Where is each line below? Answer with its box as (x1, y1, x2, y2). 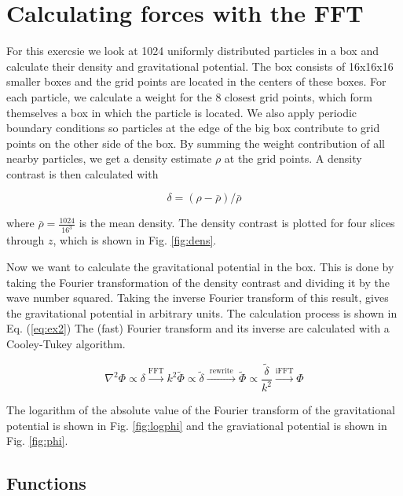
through (6, 232, 45, 248)
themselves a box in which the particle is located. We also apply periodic (6, 104, 357, 120)
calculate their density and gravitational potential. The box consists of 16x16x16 (6, 57, 394, 74)
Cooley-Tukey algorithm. (6, 335, 126, 351)
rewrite (209, 367, 233, 376)
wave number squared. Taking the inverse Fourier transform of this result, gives (6, 289, 389, 306)
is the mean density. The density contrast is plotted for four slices (79, 215, 395, 231)
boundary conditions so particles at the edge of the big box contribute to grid (6, 119, 380, 136)
